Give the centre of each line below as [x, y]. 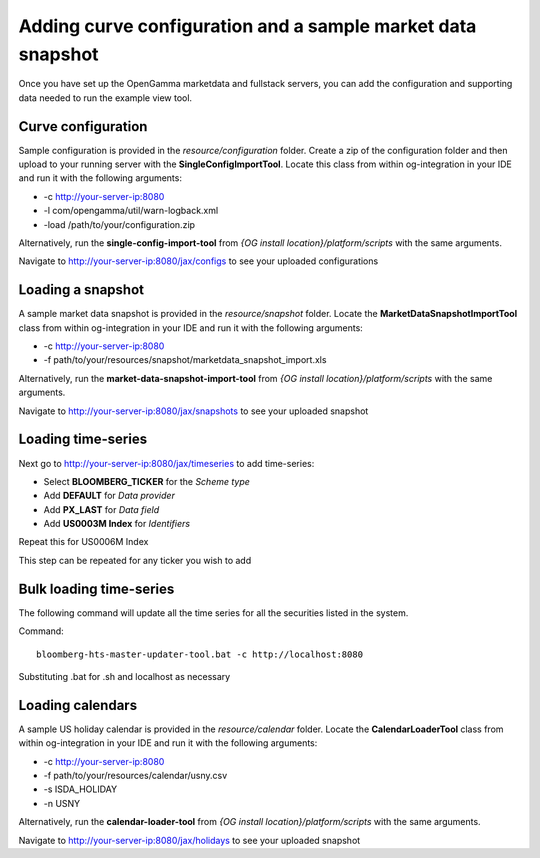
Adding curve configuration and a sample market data [247, 26]
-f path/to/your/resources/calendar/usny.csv [135, 776]
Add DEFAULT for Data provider [109, 496]
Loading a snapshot [81, 290]
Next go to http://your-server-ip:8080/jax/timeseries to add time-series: [166, 463]
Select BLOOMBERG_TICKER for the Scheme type [146, 481]
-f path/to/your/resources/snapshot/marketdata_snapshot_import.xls [185, 360]
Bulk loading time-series [96, 588]
